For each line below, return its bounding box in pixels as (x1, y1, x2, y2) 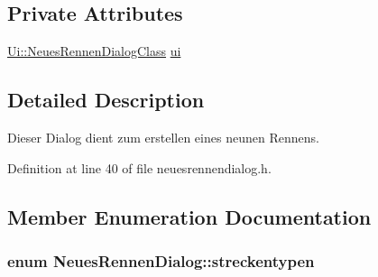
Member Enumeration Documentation (7, 202, 372, 230)
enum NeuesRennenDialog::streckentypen (7, 249, 315, 272)
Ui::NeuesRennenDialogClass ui (7, 42, 181, 60)
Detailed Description (7, 86, 205, 114)
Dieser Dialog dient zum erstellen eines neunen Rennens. (7, 128, 319, 146)
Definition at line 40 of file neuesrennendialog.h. (7, 158, 272, 177)
